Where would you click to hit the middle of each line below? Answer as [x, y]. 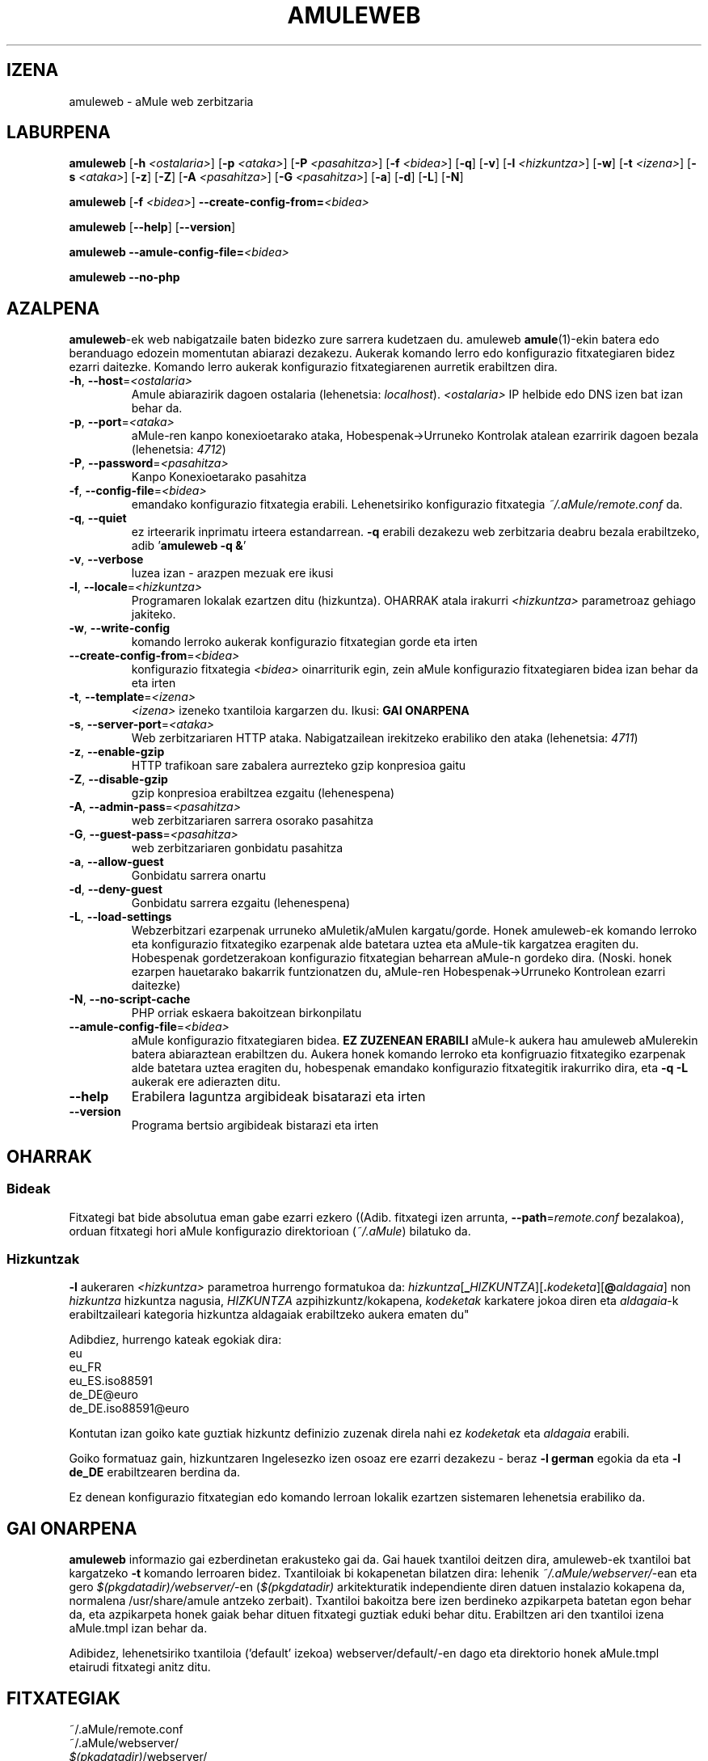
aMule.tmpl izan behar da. [138, 1628]
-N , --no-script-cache [130, 999]
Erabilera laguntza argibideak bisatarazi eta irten [278, 1097]
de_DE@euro [103, 1395]
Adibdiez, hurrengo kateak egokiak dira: [175, 1340]
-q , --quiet [98, 518]
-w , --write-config [120, 628]
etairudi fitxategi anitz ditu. [140, 1667]
